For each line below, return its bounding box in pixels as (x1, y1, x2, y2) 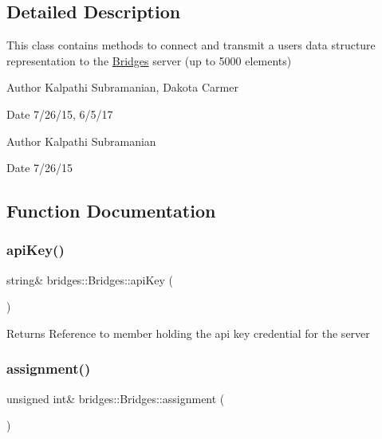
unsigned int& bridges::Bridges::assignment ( (6, 390, 225, 406)
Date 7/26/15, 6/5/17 (6, 105, 113, 122)
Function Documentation (6, 198, 216, 223)
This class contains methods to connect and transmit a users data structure (6, 37, 376, 53)
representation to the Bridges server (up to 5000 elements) (6, 52, 292, 69)
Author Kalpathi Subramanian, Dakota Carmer (6, 79, 238, 96)
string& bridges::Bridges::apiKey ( (6, 271, 174, 288)
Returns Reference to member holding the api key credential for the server (6, 324, 370, 341)
